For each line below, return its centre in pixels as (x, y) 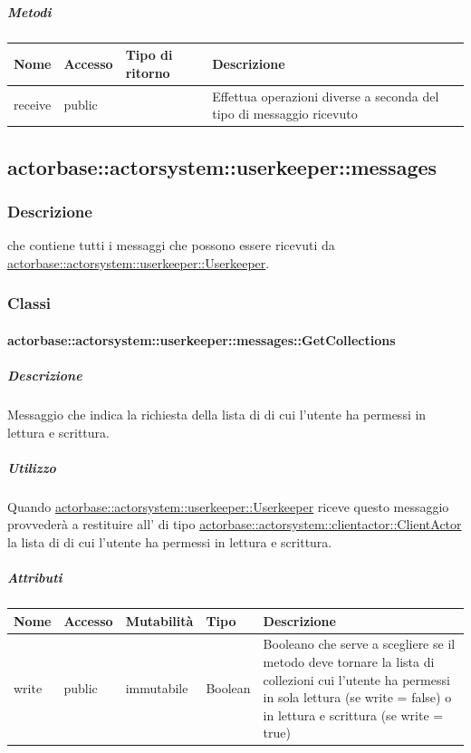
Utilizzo (32, 467)
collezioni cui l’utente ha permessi (356, 679)
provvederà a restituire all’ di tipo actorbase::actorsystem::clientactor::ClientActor (235, 524)
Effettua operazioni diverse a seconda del (326, 96)
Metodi (29, 11)
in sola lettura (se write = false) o (357, 697)
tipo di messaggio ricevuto (285, 114)
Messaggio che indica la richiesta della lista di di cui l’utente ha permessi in (217, 414)
